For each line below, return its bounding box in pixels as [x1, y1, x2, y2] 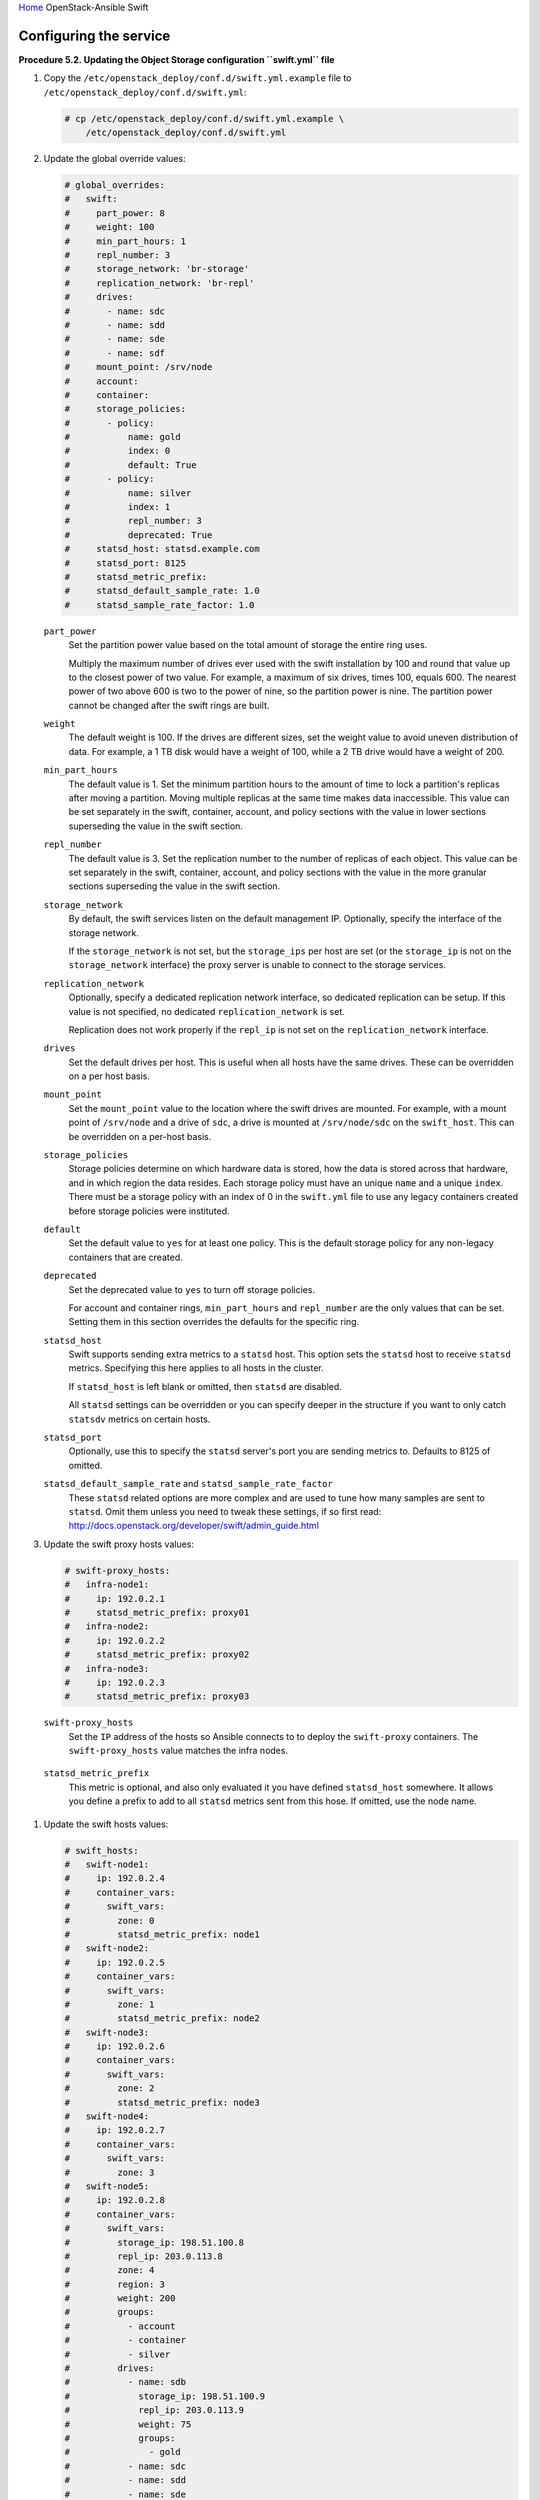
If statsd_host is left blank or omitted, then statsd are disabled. [68, 1380, 342, 1392]
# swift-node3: [64, 2026, 150, 2038]
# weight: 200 [64, 2293, 176, 2304]
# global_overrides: [64, 180, 165, 191]
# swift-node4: [64, 2111, 150, 2122]
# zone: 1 [64, 1998, 155, 2010]
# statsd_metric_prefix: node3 [64, 2096, 260, 2108]
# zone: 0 [64, 1915, 155, 1926]
